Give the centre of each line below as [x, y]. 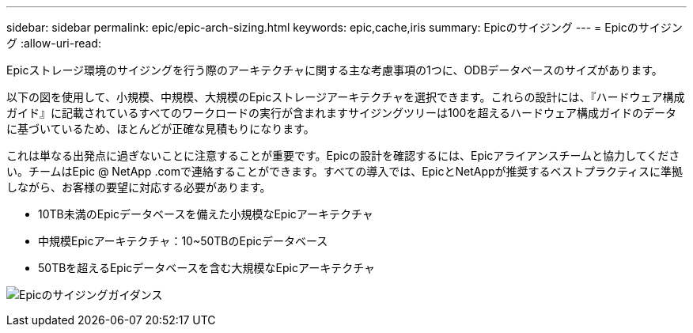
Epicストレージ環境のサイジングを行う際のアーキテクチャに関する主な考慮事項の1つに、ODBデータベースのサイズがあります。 [335, 70]
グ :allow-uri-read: [54, 43]
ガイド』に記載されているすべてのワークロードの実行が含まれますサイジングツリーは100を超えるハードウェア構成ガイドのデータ [341, 113]
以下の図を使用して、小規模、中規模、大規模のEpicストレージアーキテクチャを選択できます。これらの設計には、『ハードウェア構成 [346, 97]
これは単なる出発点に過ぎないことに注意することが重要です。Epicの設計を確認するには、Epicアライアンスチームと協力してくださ [343, 155]
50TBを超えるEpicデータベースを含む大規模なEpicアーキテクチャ [206, 268]
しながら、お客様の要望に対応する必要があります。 [139, 187]
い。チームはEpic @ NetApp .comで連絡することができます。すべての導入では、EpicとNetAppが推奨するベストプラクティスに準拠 [345, 171]
